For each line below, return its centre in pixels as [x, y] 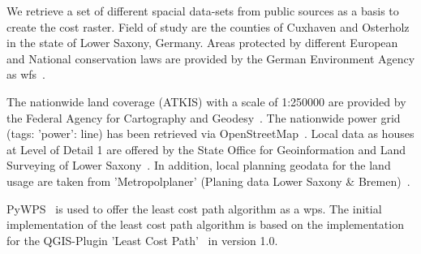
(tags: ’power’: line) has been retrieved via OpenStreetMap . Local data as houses [210, 133]
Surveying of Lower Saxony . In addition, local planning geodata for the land [199, 165]
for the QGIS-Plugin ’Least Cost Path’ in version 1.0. [142, 240]
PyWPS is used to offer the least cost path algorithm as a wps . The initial [194, 208]
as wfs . [26, 74]
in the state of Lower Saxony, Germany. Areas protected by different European [202, 43]
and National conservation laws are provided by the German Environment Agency [211, 58]
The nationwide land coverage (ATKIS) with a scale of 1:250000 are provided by [206, 101]
